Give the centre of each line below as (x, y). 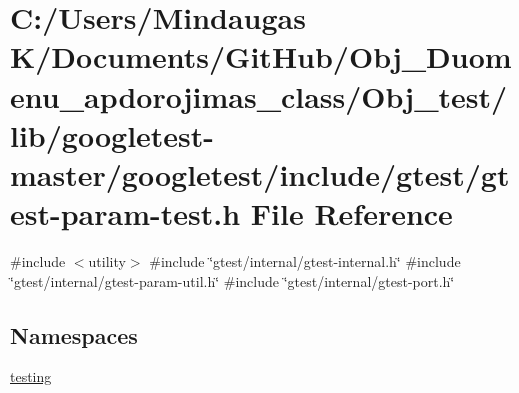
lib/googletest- (112, 134)
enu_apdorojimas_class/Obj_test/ (259, 95)
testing (31, 376)
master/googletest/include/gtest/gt (260, 173)
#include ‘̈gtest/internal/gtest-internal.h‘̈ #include (305, 261)
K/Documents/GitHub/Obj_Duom (261, 56)
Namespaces (74, 334)
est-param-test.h (125, 213)
